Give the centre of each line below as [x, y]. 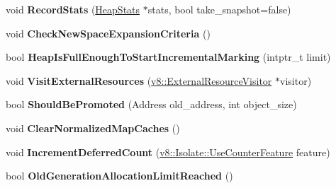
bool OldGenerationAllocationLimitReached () [119, 176]
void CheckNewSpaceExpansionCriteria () [108, 33]
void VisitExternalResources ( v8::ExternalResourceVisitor [139, 80]
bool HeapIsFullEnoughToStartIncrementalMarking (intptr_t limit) [168, 57]
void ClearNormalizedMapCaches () [93, 128]
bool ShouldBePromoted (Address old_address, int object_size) [151, 104]
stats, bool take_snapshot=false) [219, 9]
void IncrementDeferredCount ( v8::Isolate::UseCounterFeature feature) [168, 152]
